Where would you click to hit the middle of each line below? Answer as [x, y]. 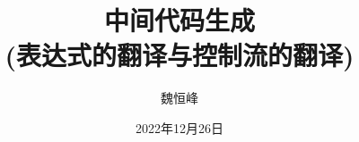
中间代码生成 [179, 20]
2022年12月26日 [179, 127]
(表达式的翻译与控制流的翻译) [179, 55]
